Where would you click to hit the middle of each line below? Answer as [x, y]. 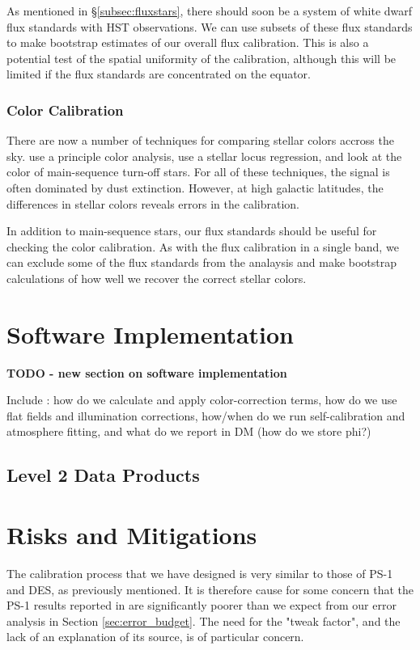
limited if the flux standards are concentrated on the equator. [159, 74]
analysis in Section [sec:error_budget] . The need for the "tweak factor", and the [204, 620]
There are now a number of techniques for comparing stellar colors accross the [200, 140]
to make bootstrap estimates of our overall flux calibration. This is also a [188, 42]
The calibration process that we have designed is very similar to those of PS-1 [200, 573]
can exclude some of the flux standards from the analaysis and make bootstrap [202, 262]
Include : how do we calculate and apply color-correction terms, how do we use [202, 400]
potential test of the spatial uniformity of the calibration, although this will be [202, 58]
